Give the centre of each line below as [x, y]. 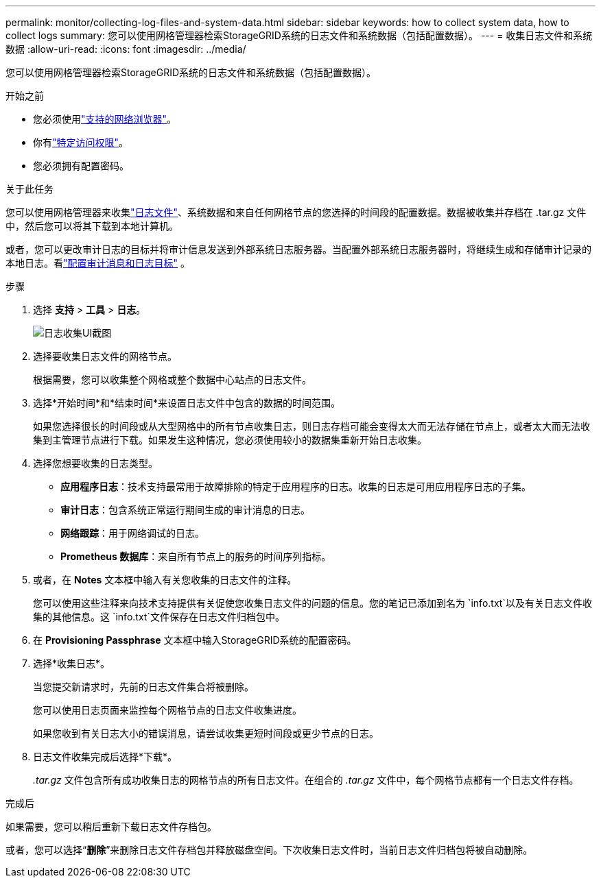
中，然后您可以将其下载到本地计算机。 [92, 226]
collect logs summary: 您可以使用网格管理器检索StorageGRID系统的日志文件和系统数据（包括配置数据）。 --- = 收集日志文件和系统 [299, 35]
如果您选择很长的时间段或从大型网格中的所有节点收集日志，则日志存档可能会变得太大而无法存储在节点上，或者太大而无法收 [311, 426]
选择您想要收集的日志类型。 [95, 463]
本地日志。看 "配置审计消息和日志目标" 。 [98, 263]
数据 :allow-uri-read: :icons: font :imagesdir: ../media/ [126, 49]
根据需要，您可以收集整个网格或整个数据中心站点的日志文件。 [172, 379]
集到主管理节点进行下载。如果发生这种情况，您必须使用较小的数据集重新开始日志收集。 [230, 440]
